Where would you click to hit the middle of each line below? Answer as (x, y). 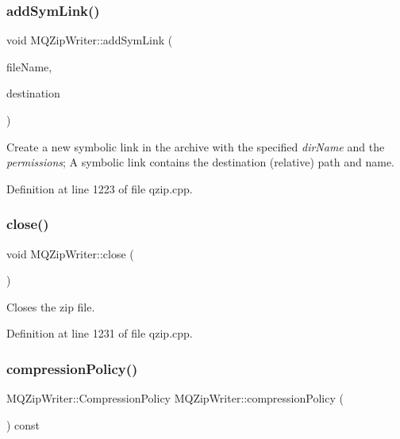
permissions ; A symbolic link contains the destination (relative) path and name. (201, 162)
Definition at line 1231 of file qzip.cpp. (100, 333)
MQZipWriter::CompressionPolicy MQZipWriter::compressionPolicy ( (175, 398)
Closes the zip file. (51, 306)
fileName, (29, 66)
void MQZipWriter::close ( (70, 253)
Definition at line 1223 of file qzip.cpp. (100, 188)
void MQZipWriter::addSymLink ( (90, 40)
